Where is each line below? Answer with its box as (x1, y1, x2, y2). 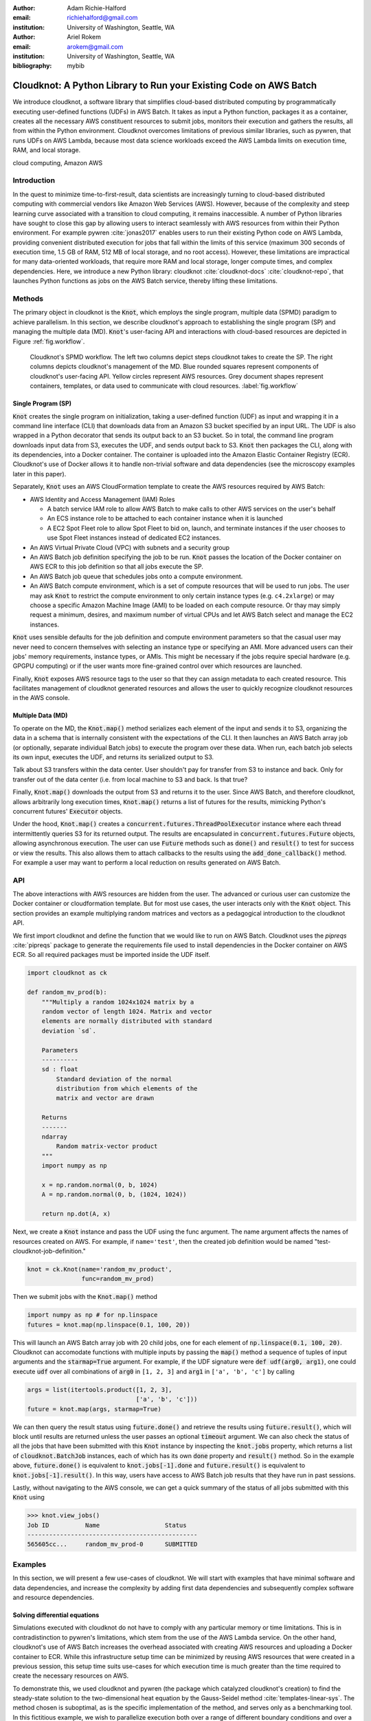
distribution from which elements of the (56, 1085, 198, 1092)
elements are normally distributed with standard (41, 1017, 212, 1025)
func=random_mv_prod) (81, 1275, 155, 1283)
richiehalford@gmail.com (67, 14, 138, 22)
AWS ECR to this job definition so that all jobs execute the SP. (30, 562, 204, 571)
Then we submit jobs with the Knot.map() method (12, 1293, 158, 1301)
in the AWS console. (12, 694, 70, 702)
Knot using (12, 1493, 45, 1501)
